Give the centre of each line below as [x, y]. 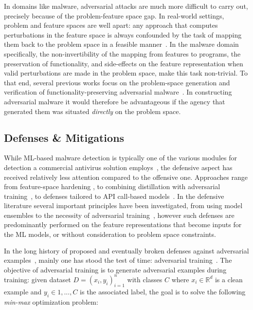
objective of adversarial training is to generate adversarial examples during [115, 269]
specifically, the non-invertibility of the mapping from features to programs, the [122, 53]
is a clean [229, 279]
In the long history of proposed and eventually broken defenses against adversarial [126, 250]
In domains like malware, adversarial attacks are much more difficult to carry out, [126, 6]
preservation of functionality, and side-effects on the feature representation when [124, 63]
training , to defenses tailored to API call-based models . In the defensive [114, 196]
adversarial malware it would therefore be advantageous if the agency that [115, 101]
